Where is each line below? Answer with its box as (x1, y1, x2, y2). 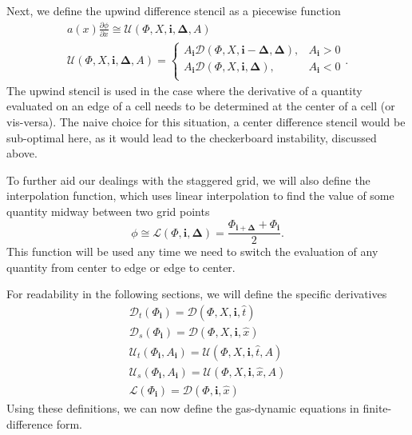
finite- (362, 400, 392, 417)
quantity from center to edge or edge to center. (6, 258, 236, 275)
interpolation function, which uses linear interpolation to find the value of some (6, 187, 394, 204)
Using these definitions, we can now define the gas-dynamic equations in (6, 400, 359, 417)
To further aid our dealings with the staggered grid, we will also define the (6, 171, 370, 188)
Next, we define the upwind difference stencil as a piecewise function (6, 2, 341, 18)
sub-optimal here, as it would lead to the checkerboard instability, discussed (6, 129, 377, 146)
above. (6, 145, 38, 162)
